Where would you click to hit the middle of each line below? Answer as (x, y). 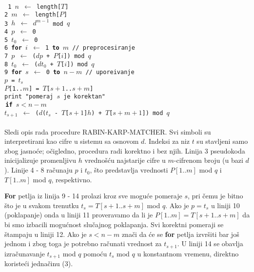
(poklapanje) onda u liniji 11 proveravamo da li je (79, 215)
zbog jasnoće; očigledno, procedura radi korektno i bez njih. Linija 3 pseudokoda (125, 150)
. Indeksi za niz (167, 141)
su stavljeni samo (222, 141)
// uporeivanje (110, 72)
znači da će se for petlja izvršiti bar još (180, 234)
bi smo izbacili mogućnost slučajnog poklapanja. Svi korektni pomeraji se (114, 224)
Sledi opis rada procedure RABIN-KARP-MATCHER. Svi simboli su (108, 131)
